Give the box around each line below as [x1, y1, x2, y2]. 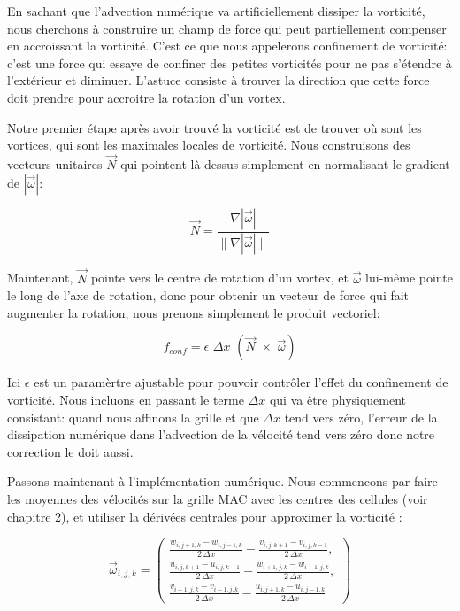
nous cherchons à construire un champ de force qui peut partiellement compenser [7, 19, 447, 37]
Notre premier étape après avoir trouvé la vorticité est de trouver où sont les [7, 118, 422, 136]
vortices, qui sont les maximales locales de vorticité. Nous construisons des [7, 135, 410, 154]
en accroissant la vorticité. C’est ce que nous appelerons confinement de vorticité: [7, 36, 448, 55]
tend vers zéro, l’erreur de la [284, 407, 438, 426]
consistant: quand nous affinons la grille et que [7, 407, 259, 426]
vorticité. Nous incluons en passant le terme [7, 391, 244, 409]
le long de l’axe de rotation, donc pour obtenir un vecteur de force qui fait [7, 286, 410, 305]
